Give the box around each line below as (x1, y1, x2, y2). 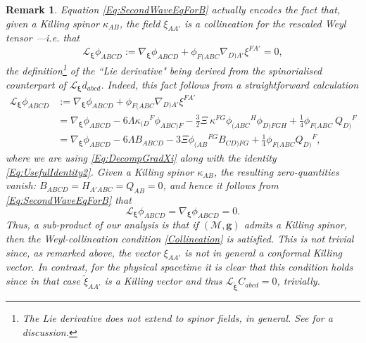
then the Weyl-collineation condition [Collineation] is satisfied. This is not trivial (6, 231, 354, 245)
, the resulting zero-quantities (213, 164, 339, 179)
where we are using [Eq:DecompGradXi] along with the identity (6, 150, 277, 164)
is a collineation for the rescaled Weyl (184, 15, 346, 30)
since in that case (6, 273, 80, 288)
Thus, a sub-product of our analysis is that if (6, 217, 198, 232)
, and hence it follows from (163, 178, 279, 193)
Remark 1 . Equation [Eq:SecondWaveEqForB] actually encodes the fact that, (6, 2, 341, 16)
